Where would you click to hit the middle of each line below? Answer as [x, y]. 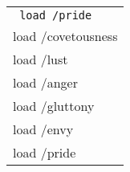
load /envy [43, 129]
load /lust [41, 59]
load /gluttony [54, 105]
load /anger [45, 82]
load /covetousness [65, 35]
